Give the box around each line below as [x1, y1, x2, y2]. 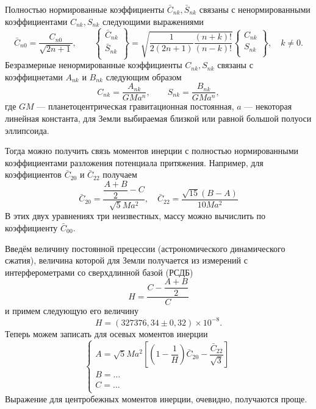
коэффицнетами [5, 70, 63, 83]
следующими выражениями [102, 15, 204, 27]
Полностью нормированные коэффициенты [5, 3, 165, 15]
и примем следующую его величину [5, 304, 138, 317]
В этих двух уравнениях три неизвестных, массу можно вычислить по [5, 209, 265, 222]
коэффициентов [5, 168, 62, 181]
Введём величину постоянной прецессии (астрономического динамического [5, 242, 285, 254]
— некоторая [244, 100, 292, 113]
